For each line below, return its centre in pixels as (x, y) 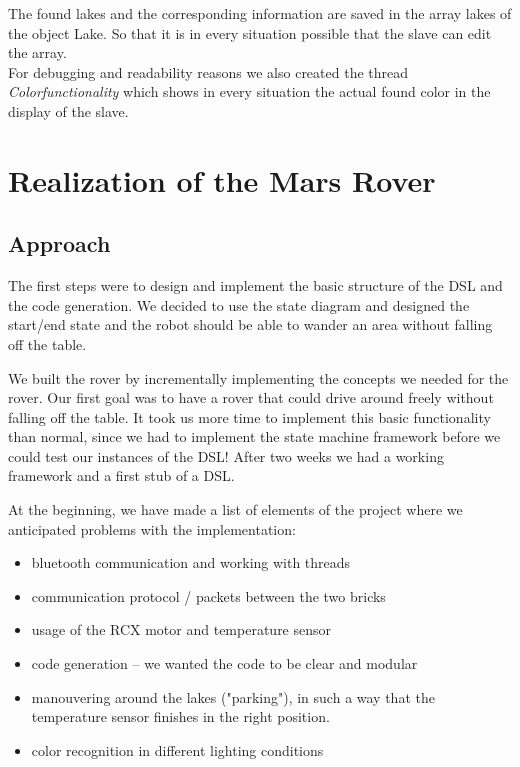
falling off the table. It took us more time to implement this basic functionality (249, 416)
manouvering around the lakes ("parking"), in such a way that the (233, 696)
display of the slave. (68, 110)
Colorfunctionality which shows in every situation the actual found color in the (249, 91)
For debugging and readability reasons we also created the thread (208, 71)
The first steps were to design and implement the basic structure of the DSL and (255, 285)
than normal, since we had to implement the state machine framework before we (254, 436)
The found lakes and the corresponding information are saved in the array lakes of (260, 13)
